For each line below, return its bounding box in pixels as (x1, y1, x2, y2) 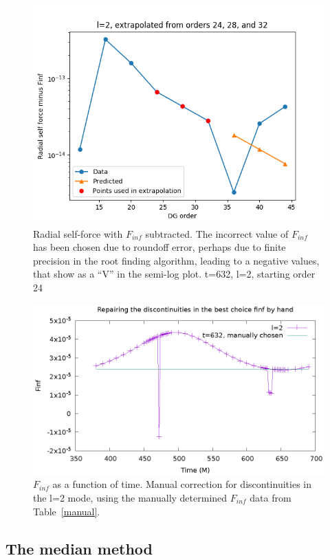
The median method (5, 537, 153, 559)
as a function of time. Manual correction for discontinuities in (52, 477, 311, 491)
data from (250, 490, 291, 504)
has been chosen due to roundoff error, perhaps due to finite (33, 240, 286, 254)
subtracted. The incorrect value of (145, 226, 289, 240)
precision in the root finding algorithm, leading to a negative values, (33, 253, 320, 267)
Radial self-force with (33, 226, 123, 240)
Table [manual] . (33, 504, 100, 518)
